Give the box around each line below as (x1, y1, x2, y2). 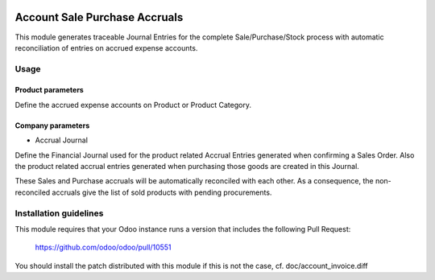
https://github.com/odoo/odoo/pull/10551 (35, 242, 172, 253)
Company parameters (14, 121, 90, 130)
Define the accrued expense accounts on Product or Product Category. (14, 100, 251, 109)
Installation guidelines (14, 208, 104, 219)
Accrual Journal (35, 135, 89, 145)
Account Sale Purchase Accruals (14, 10, 184, 24)
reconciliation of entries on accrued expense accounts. (14, 43, 198, 52)
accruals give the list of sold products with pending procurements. (52, 187, 272, 197)
